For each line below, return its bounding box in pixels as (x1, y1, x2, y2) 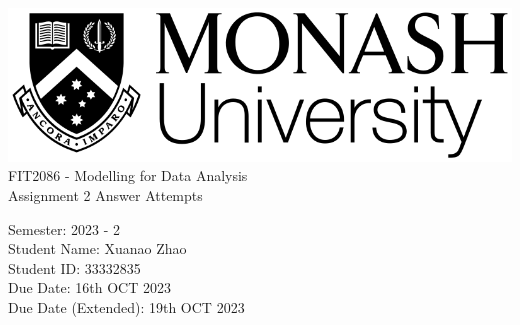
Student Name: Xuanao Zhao (8, 238, 187, 259)
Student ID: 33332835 (8, 257, 141, 278)
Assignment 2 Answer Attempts (8, 184, 203, 205)
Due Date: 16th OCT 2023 (8, 277, 171, 298)
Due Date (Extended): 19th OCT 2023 (8, 296, 245, 317)
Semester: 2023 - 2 (8, 218, 121, 239)
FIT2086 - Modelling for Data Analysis (8, 165, 248, 186)
